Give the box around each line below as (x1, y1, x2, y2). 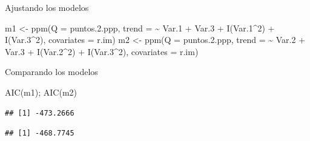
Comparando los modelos (5, 65, 98, 78)
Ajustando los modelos (5, 1, 89, 13)
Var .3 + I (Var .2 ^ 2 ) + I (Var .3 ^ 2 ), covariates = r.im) (5, 45, 199, 57)
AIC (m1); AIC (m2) (5, 85, 77, 98)
